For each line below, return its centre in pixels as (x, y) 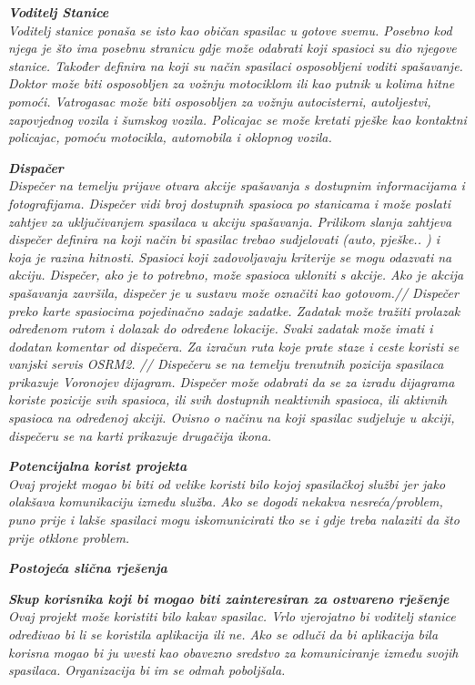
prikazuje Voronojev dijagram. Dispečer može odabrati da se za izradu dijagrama (232, 381)
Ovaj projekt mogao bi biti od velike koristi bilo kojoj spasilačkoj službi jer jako (227, 483)
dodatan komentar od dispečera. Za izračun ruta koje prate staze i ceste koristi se (234, 346)
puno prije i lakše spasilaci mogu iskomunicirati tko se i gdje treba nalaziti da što (234, 520)
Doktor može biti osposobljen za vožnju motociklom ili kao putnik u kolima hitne (232, 83)
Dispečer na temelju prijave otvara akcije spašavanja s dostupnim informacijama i (237, 185)
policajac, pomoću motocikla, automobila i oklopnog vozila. (170, 137)
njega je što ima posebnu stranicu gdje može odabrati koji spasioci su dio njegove (232, 48)
